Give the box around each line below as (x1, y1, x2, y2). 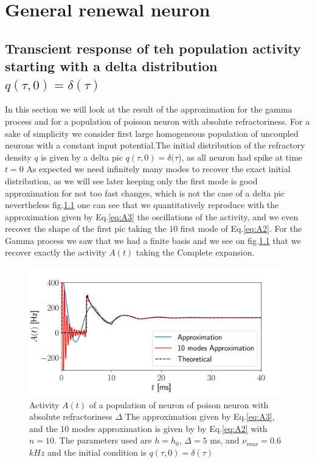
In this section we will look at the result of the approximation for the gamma (5, 103, 292, 116)
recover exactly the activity (5, 246, 106, 259)
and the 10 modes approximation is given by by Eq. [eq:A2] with (29, 422, 268, 434)
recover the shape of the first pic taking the (5, 222, 167, 235)
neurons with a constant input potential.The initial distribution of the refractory (5, 139, 305, 151)
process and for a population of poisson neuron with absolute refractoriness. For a (5, 114, 310, 127)
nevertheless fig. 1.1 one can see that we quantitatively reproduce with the (5, 198, 279, 211)
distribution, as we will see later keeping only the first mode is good (5, 174, 258, 187)
